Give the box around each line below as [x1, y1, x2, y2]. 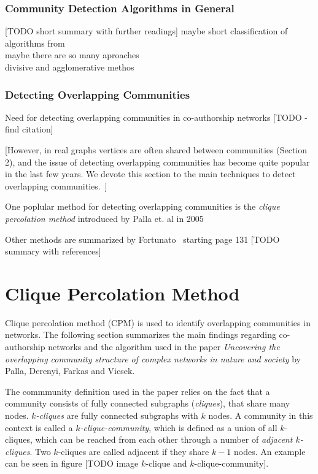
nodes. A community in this [208, 409, 313, 422]
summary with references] [5, 245, 101, 258]
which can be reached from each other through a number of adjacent [35, 433, 293, 446]
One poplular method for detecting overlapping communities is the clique [5, 200, 280, 213]
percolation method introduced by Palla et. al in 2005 [5, 212, 204, 224]
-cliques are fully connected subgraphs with [36, 409, 198, 422]
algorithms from [5, 36, 65, 49]
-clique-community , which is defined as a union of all [80, 421, 277, 434]
